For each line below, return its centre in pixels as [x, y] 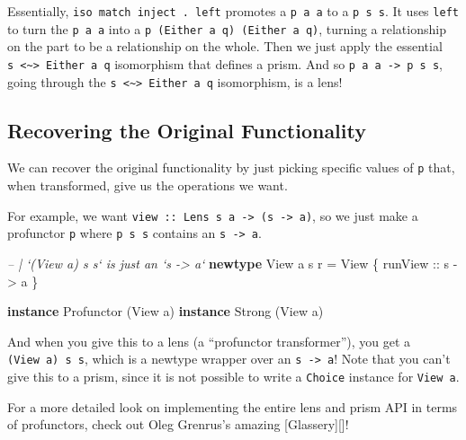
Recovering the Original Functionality [187, 130]
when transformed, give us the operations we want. [148, 185]
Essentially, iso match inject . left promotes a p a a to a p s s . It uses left [233, 11]
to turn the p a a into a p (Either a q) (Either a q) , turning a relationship [227, 28]
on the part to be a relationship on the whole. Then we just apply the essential [225, 46]
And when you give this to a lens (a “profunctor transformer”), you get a [209, 341]
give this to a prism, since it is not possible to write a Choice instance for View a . [233, 377]
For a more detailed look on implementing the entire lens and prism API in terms [233, 406]
